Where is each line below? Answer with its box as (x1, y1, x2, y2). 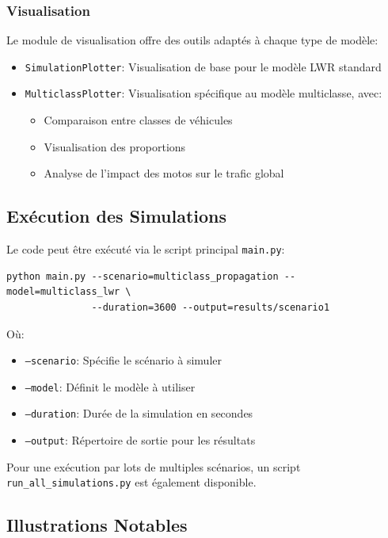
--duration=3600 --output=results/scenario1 (91, 301, 330, 313)
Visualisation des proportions (44, 138, 186, 155)
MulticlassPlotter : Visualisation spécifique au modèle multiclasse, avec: (25, 85, 382, 101)
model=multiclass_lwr (6, 286, 120, 298)
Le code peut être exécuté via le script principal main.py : (6, 241, 285, 258)
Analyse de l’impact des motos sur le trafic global (44, 165, 284, 181)
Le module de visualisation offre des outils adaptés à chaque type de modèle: (6, 32, 378, 48)
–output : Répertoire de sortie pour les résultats (25, 432, 256, 448)
